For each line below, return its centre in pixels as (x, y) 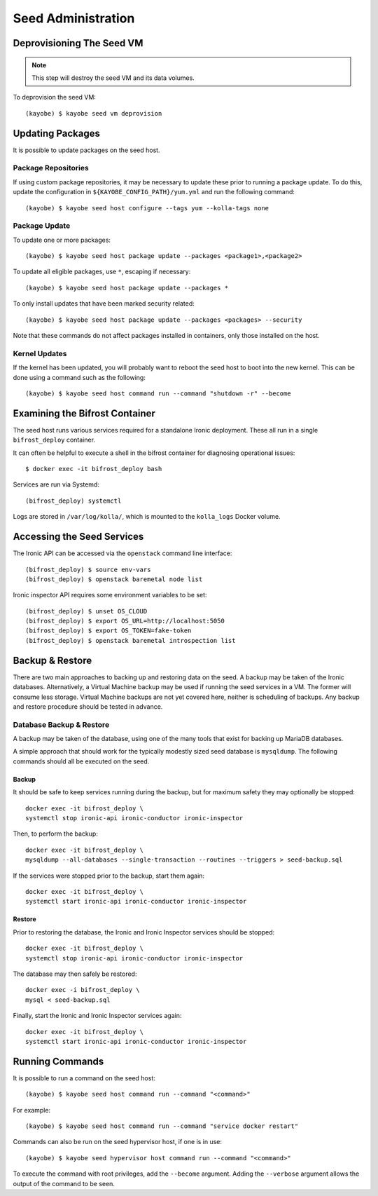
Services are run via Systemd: (56, 484)
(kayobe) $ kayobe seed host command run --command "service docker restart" (162, 1126)
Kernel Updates (40, 353)
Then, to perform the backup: (55, 834)
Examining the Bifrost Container (84, 413)
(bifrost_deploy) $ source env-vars (88, 569)
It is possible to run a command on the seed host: (84, 1078)
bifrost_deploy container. (54, 440)
